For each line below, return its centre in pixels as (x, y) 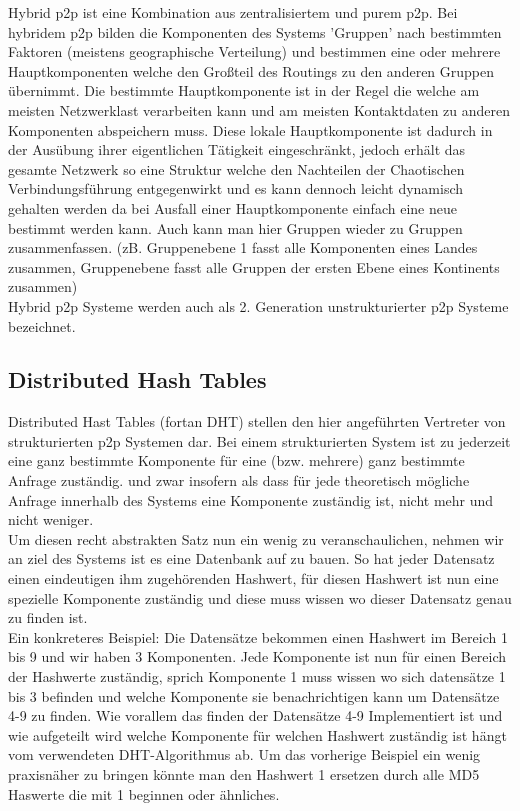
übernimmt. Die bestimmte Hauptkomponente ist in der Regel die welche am (244, 90)
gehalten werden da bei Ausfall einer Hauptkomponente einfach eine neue (232, 207)
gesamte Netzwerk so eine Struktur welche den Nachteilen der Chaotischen (236, 168)
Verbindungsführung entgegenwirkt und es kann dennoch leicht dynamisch (236, 188)
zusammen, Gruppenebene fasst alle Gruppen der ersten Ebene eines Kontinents (254, 266)
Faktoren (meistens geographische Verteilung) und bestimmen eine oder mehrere (254, 51)
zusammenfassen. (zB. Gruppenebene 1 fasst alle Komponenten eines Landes (243, 247)
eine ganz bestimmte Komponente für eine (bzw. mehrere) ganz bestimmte (236, 460)
